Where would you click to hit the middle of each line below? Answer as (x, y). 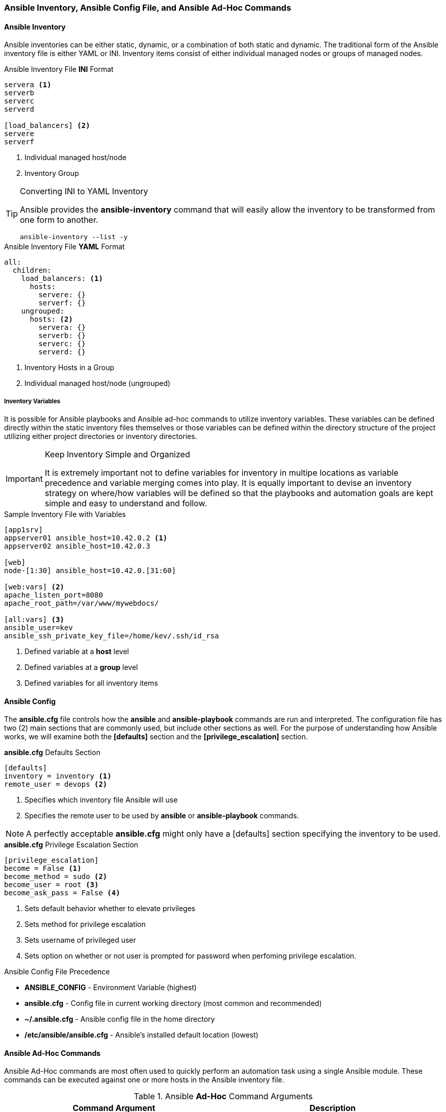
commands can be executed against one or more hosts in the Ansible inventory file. (144, 1080)
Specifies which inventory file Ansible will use (101, 800)
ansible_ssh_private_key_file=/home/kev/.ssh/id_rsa (112, 636)
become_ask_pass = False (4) (62, 893)
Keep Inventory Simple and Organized (117, 454)
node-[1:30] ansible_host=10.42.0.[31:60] (90, 571)
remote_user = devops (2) (56, 784)
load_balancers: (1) (62, 279)
